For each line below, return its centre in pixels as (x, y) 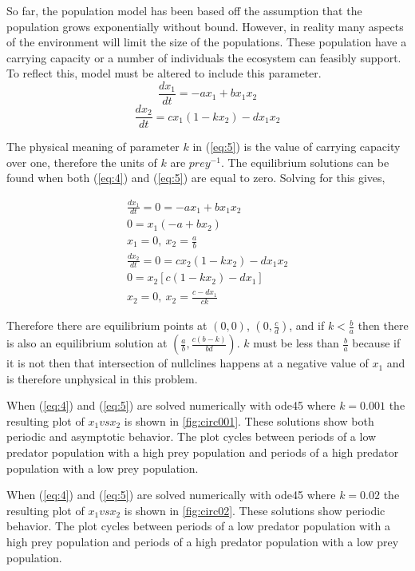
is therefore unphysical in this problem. (102, 378)
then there (383, 325)
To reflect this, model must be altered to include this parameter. (164, 73)
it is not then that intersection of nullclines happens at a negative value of (188, 363)
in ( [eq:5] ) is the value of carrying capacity (296, 147)
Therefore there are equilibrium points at (107, 325)
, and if (307, 325)
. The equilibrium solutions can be (305, 162)
